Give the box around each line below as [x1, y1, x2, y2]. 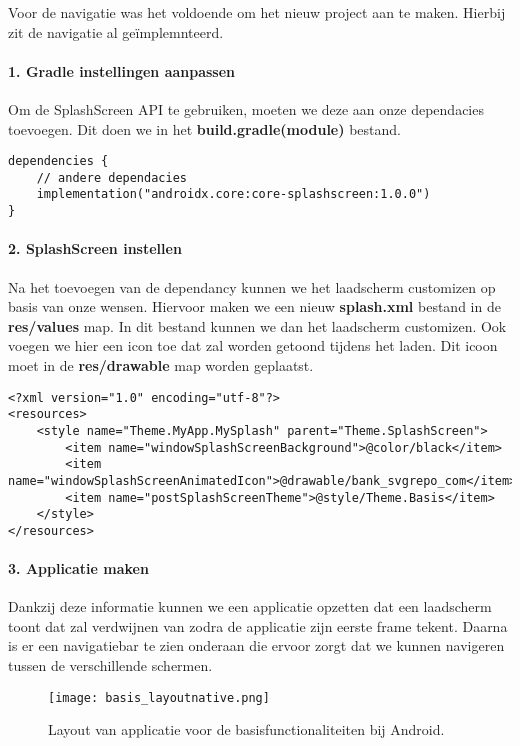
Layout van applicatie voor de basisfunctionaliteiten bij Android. [48, 719, 445, 740]
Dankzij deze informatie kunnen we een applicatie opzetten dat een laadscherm [8, 596, 492, 617]
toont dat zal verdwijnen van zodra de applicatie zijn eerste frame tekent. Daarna [8, 615, 508, 636]
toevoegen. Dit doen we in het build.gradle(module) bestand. [8, 118, 401, 139]
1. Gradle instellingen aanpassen [8, 60, 236, 81]
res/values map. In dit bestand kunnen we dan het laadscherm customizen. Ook [8, 315, 507, 336]
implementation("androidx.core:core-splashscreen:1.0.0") [36, 187, 431, 202]
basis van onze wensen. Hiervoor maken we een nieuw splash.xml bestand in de [8, 296, 501, 317]
